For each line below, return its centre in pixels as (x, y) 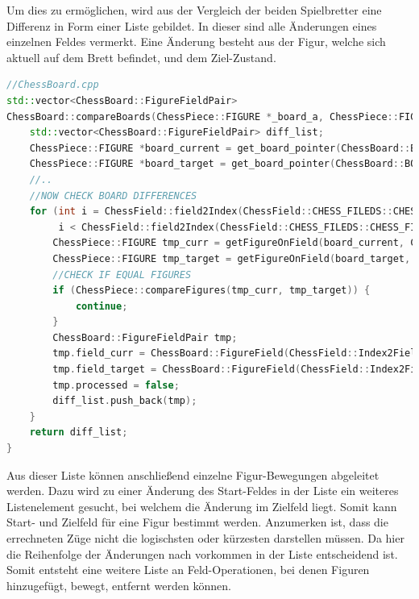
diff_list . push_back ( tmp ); (125, 401)
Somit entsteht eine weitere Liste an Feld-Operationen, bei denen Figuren (188, 570)
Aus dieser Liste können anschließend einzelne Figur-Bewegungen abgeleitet (193, 474)
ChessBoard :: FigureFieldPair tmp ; (145, 337)
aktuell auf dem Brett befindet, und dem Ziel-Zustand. (141, 57)
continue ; (102, 306)
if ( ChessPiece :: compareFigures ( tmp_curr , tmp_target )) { (212, 291)
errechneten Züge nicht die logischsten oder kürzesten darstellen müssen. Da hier (205, 538)
